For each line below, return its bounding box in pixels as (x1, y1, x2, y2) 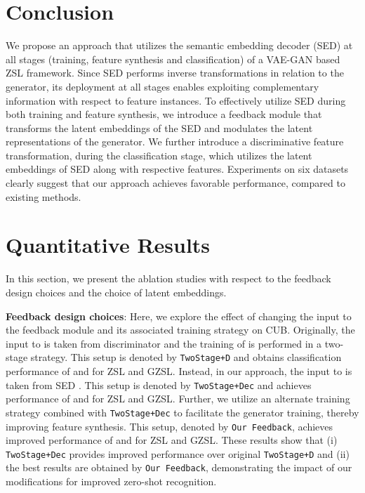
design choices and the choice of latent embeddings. (6, 284, 227, 299)
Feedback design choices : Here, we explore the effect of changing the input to (6, 308, 352, 323)
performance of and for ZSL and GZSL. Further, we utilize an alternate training (6, 391, 350, 406)
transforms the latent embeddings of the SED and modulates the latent (6, 120, 313, 135)
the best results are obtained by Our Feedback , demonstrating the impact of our (6, 460, 352, 475)
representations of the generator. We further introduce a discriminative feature (6, 134, 344, 149)
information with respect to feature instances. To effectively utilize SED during (6, 93, 346, 107)
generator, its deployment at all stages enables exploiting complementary (6, 79, 319, 93)
